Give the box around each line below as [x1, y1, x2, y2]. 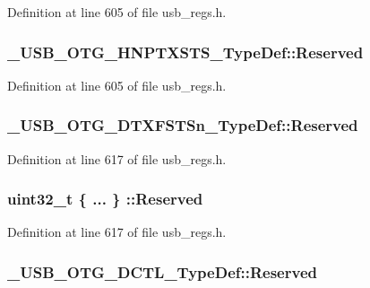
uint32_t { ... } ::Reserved [7, 188, 203, 210]
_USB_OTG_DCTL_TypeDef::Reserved [7, 260, 317, 283]
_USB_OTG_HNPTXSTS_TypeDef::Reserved [7, 40, 364, 63]
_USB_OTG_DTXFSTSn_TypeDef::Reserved [7, 114, 358, 136]
